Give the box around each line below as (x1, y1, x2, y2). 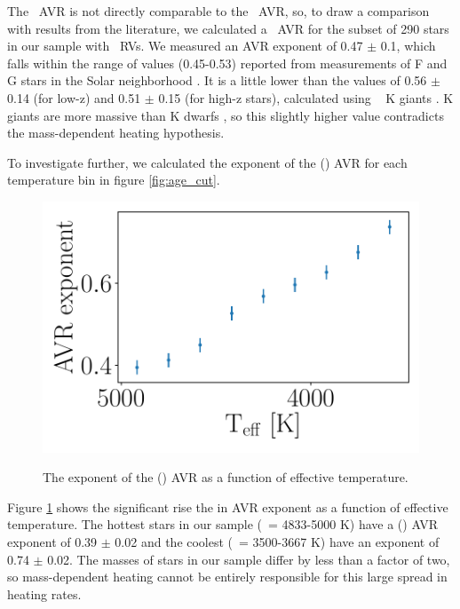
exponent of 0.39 (7, 532, 98, 550)
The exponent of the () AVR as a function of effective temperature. (43, 468, 408, 486)
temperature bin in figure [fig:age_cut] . (7, 170, 220, 189)
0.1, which (380, 36, 436, 55)
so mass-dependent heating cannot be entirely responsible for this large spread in (7, 567, 448, 586)
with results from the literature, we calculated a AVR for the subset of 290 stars (7, 19, 449, 37)
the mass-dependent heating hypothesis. (7, 123, 225, 142)
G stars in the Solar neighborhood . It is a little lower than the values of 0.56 (7, 71, 427, 90)
